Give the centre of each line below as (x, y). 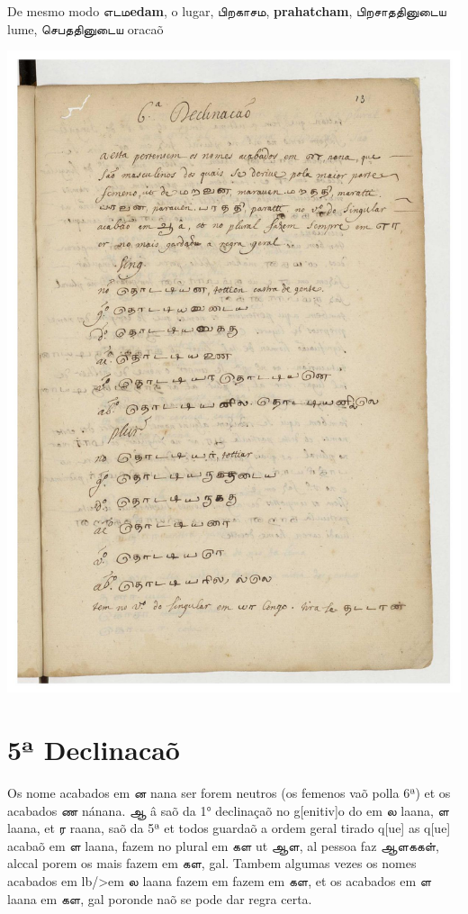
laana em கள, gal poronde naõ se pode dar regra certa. (160, 898)
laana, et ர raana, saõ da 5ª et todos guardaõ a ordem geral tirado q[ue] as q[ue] (229, 828)
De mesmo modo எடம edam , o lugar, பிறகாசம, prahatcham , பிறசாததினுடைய (227, 11)
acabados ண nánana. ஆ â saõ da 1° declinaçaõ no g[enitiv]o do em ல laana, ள (228, 810)
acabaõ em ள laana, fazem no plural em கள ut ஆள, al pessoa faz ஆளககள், (223, 845)
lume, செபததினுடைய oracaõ (85, 28)
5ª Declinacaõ (94, 750)
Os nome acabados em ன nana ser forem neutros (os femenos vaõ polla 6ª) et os (229, 793)
